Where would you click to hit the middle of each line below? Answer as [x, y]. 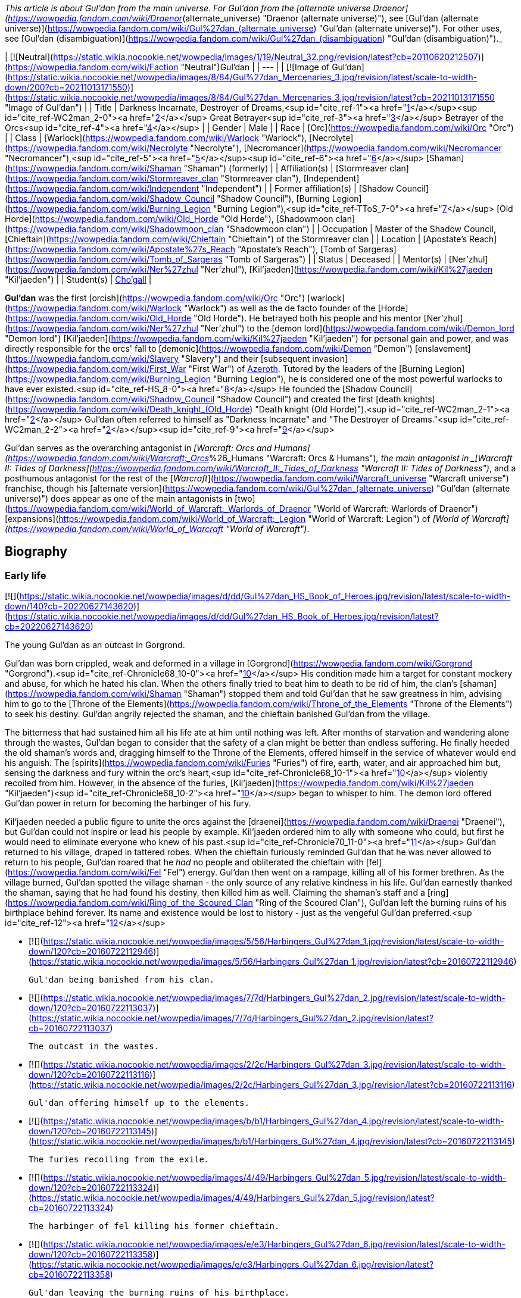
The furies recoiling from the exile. [119, 1160]
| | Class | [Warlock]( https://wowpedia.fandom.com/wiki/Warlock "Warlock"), [156, 138]
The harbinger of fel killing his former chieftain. [154, 1226]
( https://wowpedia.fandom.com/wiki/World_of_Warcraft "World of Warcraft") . [157, 529]
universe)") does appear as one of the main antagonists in [119, 498]
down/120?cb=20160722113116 [89, 1075]
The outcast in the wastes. [94, 1047]
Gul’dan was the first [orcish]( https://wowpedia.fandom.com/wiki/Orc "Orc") [155, 298]
